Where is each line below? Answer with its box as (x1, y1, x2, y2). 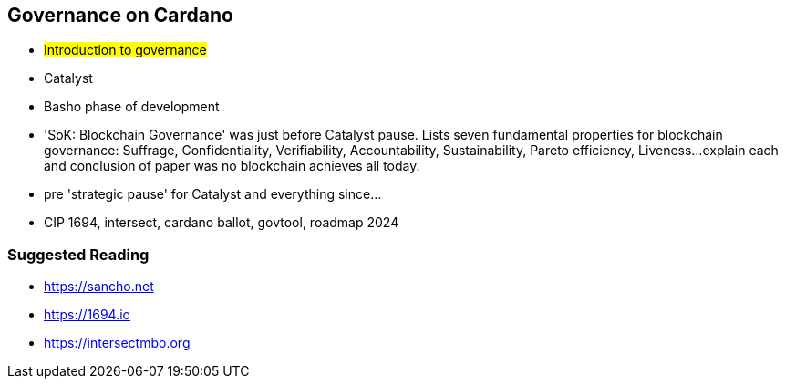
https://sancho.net (44, 278, 154, 295)
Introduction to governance (44, 42, 207, 58)
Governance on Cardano (7, 4, 233, 26)
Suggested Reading (7, 245, 150, 264)
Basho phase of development (44, 99, 220, 115)
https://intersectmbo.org (44, 335, 191, 351)
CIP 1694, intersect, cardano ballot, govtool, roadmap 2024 (44, 214, 399, 231)
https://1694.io (44, 307, 130, 323)
